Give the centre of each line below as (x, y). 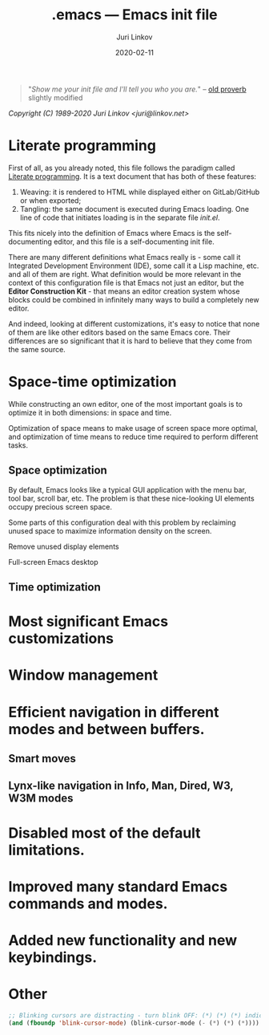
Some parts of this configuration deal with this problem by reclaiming (122, 522)
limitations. (47, 850)
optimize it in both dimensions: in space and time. (90, 412)
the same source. (37, 349)
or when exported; (50, 200)
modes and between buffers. (107, 729)
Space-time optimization (93, 382)
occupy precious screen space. (60, 506)
